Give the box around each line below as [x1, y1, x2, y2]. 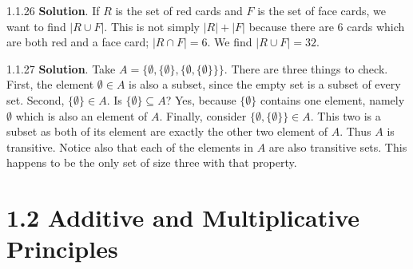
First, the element [6, 76, 94, 93]
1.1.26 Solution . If [6, 2, 100, 18]
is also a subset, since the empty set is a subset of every [129, 76, 401, 93]
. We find [207, 34, 252, 50]
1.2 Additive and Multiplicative [6, 201, 360, 234]
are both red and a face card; [6, 34, 149, 50]
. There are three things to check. [224, 60, 388, 77]
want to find [6, 18, 66, 34]
